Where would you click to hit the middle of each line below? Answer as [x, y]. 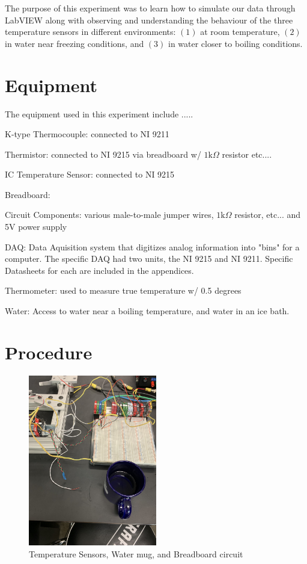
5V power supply [36, 227]
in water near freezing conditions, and [74, 43]
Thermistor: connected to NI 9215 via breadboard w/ [103, 154]
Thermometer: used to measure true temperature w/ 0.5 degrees [123, 290]
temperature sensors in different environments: [90, 32]
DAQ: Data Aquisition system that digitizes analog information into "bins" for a [152, 246]
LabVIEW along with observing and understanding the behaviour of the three [149, 20]
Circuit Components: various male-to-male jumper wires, [109, 215]
